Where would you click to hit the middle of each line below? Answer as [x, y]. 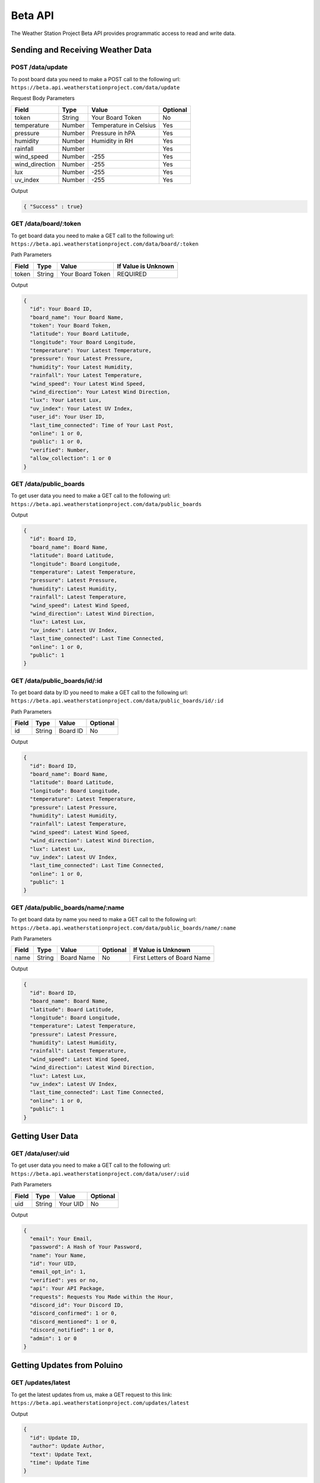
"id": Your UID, [53, 1264]
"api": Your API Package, [67, 1288]
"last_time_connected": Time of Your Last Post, [102, 425]
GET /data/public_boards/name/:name [68, 908]
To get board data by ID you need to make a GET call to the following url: [100, 693]
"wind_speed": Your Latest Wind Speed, [88, 384]
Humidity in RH [112, 141]
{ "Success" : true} [53, 206]
